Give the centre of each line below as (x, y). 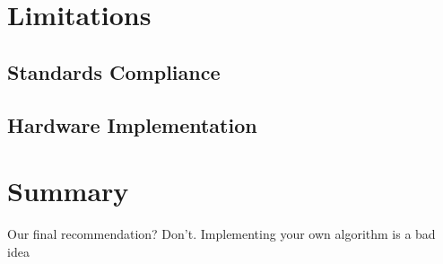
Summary (68, 191)
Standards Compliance (114, 71)
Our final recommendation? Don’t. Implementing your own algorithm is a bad (221, 234)
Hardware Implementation (132, 124)
